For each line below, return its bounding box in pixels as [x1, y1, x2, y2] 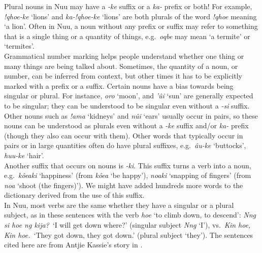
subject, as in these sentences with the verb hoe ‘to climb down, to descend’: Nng [4, 209, 256, 220]
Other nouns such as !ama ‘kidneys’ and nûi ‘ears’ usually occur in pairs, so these [4, 110, 258, 121]
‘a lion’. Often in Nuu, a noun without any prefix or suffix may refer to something [4, 21, 258, 31]
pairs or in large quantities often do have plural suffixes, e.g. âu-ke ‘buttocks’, [4, 140, 246, 151]
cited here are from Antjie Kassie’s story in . [4, 239, 143, 250]
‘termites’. [4, 41, 35, 51]
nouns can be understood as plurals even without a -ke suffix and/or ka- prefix [4, 120, 249, 131]
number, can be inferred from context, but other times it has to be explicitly [4, 70, 242, 81]
